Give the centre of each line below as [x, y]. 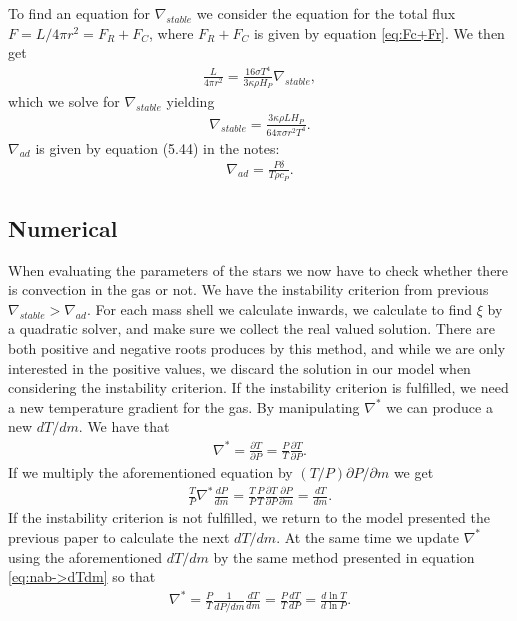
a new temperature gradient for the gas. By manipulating [184, 406]
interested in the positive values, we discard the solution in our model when [239, 367]
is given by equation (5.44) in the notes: [157, 147]
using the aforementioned [85, 556]
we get [413, 471]
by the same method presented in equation [344, 556]
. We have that [124, 426]
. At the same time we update [367, 536]
